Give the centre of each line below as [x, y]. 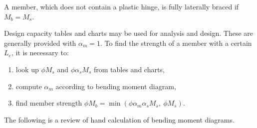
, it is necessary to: [40, 53]
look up [27, 69]
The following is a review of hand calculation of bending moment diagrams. [119, 119]
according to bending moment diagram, [116, 86]
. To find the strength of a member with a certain [176, 43]
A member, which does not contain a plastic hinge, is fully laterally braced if [122, 6]
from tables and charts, [129, 69]
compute [29, 86]
